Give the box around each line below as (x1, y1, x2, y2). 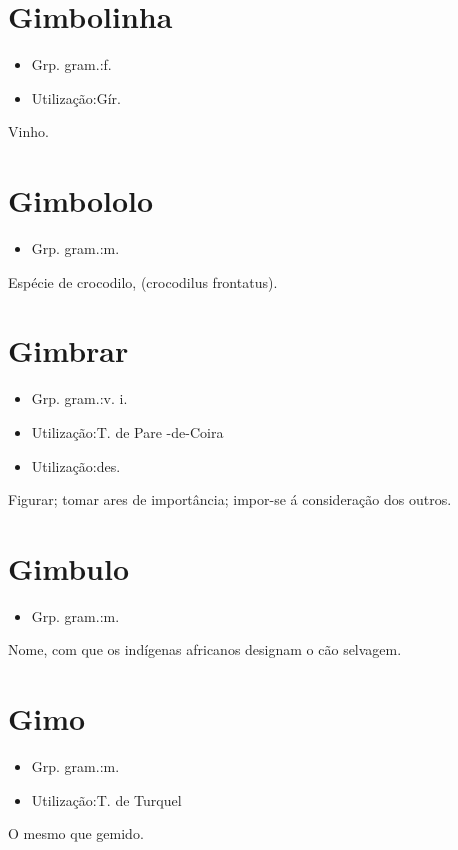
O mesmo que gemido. (8, 823, 144, 844)
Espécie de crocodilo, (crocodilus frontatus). (8, 271, 278, 292)
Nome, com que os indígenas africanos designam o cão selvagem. (8, 639, 402, 660)
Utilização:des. (31, 455, 121, 476)
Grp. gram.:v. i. (31, 388, 128, 409)
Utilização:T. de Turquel (31, 789, 182, 810)
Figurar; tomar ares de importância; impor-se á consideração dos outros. (8, 489, 452, 510)
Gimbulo (8, 547, 129, 588)
